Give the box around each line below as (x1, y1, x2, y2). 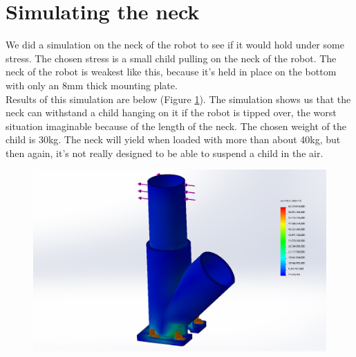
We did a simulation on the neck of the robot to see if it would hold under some (6, 37, 344, 52)
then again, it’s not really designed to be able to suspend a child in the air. (6, 145, 324, 160)
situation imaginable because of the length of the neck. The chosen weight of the (6, 118, 346, 133)
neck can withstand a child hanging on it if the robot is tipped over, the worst (6, 105, 337, 120)
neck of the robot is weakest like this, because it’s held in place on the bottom (6, 64, 337, 79)
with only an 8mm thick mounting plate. (6, 77, 178, 92)
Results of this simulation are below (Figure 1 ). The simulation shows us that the (6, 91, 351, 106)
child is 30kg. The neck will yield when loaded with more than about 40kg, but (6, 132, 341, 147)
